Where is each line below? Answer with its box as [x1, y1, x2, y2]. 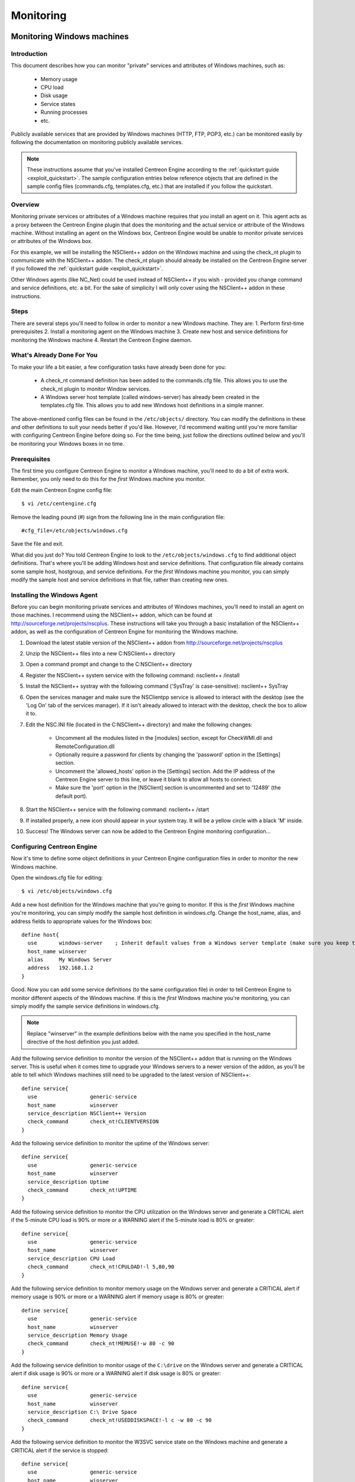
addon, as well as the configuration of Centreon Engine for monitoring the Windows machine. [11, 628, 238, 635]
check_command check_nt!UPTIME [27, 1187, 137, 1194]
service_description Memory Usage [27, 1331, 128, 1339]
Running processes [40, 108, 88, 116]
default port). [55, 792, 88, 800]
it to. [25, 710, 37, 717]
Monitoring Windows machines [11, 31, 130, 41]
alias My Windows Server [27, 956, 112, 963]
